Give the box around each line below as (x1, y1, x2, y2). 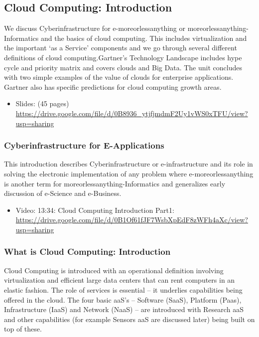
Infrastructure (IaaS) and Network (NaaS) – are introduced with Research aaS (4, 304, 244, 315)
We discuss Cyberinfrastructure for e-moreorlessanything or (4, 23, 186, 33)
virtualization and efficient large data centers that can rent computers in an (4, 275, 235, 285)
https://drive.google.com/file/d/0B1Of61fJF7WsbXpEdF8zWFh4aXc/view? (15, 214, 248, 225)
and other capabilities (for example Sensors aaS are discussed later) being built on (4, 314, 255, 324)
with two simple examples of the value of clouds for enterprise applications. (4, 72, 234, 82)
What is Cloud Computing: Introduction (4, 245, 171, 258)
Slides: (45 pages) (15, 98, 69, 109)
